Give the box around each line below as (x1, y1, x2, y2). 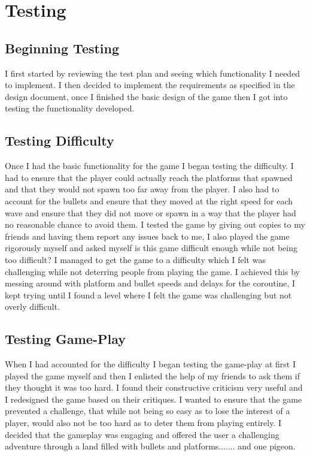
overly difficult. (5, 300, 60, 313)
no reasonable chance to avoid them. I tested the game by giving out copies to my (5, 218, 305, 231)
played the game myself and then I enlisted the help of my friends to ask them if (5, 369, 300, 382)
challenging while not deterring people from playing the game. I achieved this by (5, 265, 300, 277)
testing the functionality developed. (5, 102, 135, 114)
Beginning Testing (5, 38, 120, 57)
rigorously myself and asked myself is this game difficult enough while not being (5, 241, 297, 254)
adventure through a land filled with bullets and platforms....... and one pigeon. (5, 440, 296, 452)
